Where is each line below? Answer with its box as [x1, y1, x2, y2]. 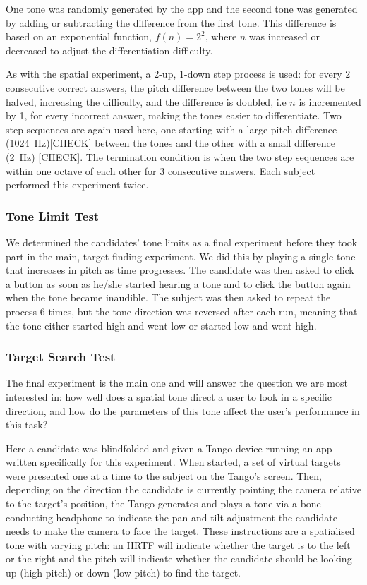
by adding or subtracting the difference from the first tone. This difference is [6, 15, 337, 30]
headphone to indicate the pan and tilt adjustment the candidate [56, 509, 337, 524]
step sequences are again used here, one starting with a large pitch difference [6, 121, 337, 136]
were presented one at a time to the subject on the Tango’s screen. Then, [6, 468, 322, 483]
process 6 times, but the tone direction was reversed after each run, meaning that [6, 303, 358, 318]
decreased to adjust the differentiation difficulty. [6, 42, 213, 57]
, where [205, 29, 237, 44]
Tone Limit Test [6, 207, 100, 224]
